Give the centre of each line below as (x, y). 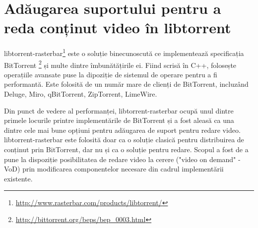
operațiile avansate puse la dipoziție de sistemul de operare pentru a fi (111, 74)
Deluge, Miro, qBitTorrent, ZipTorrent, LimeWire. (81, 94)
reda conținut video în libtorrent (118, 28)
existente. (18, 178)
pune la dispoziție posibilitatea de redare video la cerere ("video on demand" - (122, 159)
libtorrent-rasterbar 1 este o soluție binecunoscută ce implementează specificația (124, 52)
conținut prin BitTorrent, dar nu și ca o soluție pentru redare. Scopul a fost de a (126, 149)
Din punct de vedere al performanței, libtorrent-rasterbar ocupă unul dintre (119, 110)
